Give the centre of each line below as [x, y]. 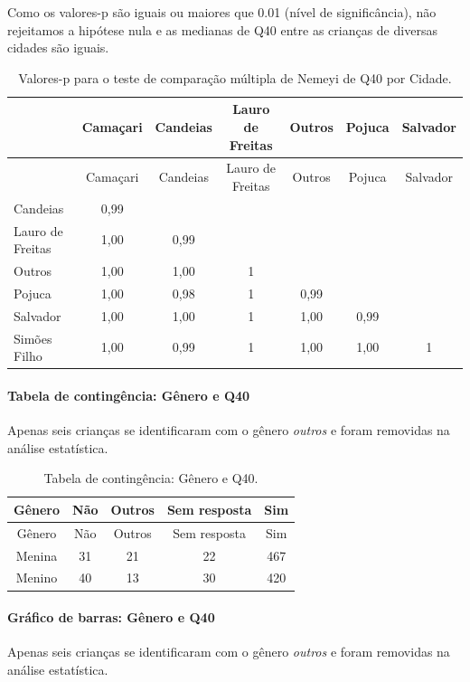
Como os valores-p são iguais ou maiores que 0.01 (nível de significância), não [222, 12]
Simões [33, 338]
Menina [37, 555]
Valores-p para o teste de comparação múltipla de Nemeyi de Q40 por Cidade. [235, 77]
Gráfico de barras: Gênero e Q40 [111, 617]
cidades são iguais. [58, 47]
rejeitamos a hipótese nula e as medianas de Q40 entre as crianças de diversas [222, 29]
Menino [37, 578]
